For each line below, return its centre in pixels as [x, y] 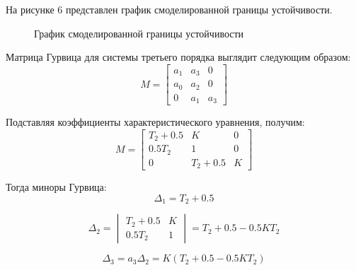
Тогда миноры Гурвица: [56, 187]
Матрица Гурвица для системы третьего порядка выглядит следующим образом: [178, 57]
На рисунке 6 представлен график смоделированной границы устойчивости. [169, 9]
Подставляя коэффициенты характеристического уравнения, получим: [155, 122]
